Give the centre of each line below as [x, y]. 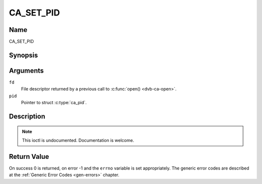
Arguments [26, 70]
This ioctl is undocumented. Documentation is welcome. [78, 140]
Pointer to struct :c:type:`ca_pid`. [54, 103]
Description [27, 116]
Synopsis [24, 55]
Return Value [29, 157]
